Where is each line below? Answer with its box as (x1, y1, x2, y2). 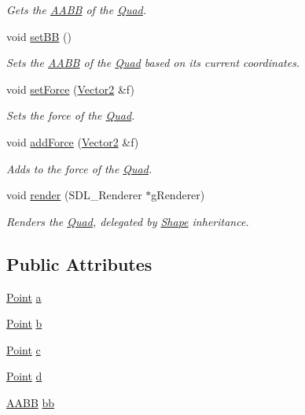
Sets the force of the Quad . (6, 107, 135, 124)
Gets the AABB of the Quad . (6, 2, 147, 17)
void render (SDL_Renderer (6, 187, 142, 203)
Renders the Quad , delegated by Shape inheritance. (6, 213, 249, 229)
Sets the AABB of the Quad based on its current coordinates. (6, 54, 300, 71)
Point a (6, 288, 42, 305)
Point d (6, 368, 42, 384)
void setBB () (6, 28, 72, 44)
